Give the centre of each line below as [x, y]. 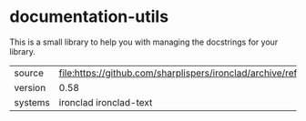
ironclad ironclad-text [106, 102]
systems [32, 102]
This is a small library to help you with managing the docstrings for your [144, 42]
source [29, 73]
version [30, 87]
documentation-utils [89, 17]
